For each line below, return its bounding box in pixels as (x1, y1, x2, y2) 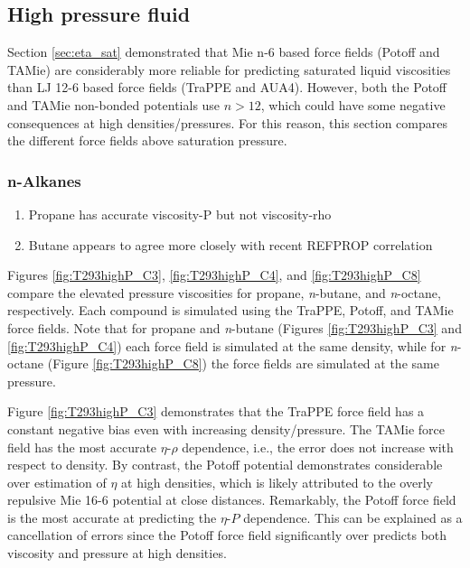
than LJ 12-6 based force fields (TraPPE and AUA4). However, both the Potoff (7, 78, 446, 97)
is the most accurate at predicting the (7, 507, 217, 526)
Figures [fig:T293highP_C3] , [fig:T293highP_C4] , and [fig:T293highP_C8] (7, 265, 421, 284)
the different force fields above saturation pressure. (7, 131, 287, 150)
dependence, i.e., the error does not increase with (182, 437, 454, 456)
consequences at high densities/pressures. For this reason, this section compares (7, 113, 447, 132)
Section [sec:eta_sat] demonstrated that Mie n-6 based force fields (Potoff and (7, 42, 440, 61)
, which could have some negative (260, 95, 446, 114)
